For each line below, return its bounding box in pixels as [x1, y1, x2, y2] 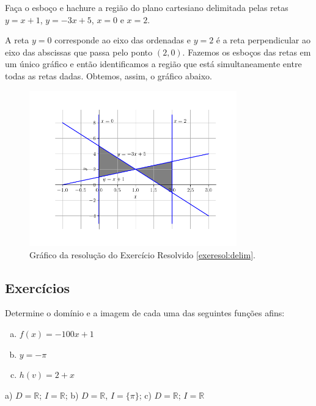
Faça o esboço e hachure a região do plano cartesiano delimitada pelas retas [5, 1, 288, 13]
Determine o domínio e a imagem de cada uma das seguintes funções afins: [5, 306, 285, 319]
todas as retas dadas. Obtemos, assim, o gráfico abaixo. [5, 69, 212, 82]
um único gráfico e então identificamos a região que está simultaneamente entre [5, 57, 302, 70]
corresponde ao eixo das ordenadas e [54, 34, 191, 46]
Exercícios [5, 278, 70, 297]
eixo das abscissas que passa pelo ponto [5, 45, 153, 58]
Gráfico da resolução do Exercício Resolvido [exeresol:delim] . [29, 248, 255, 261]
